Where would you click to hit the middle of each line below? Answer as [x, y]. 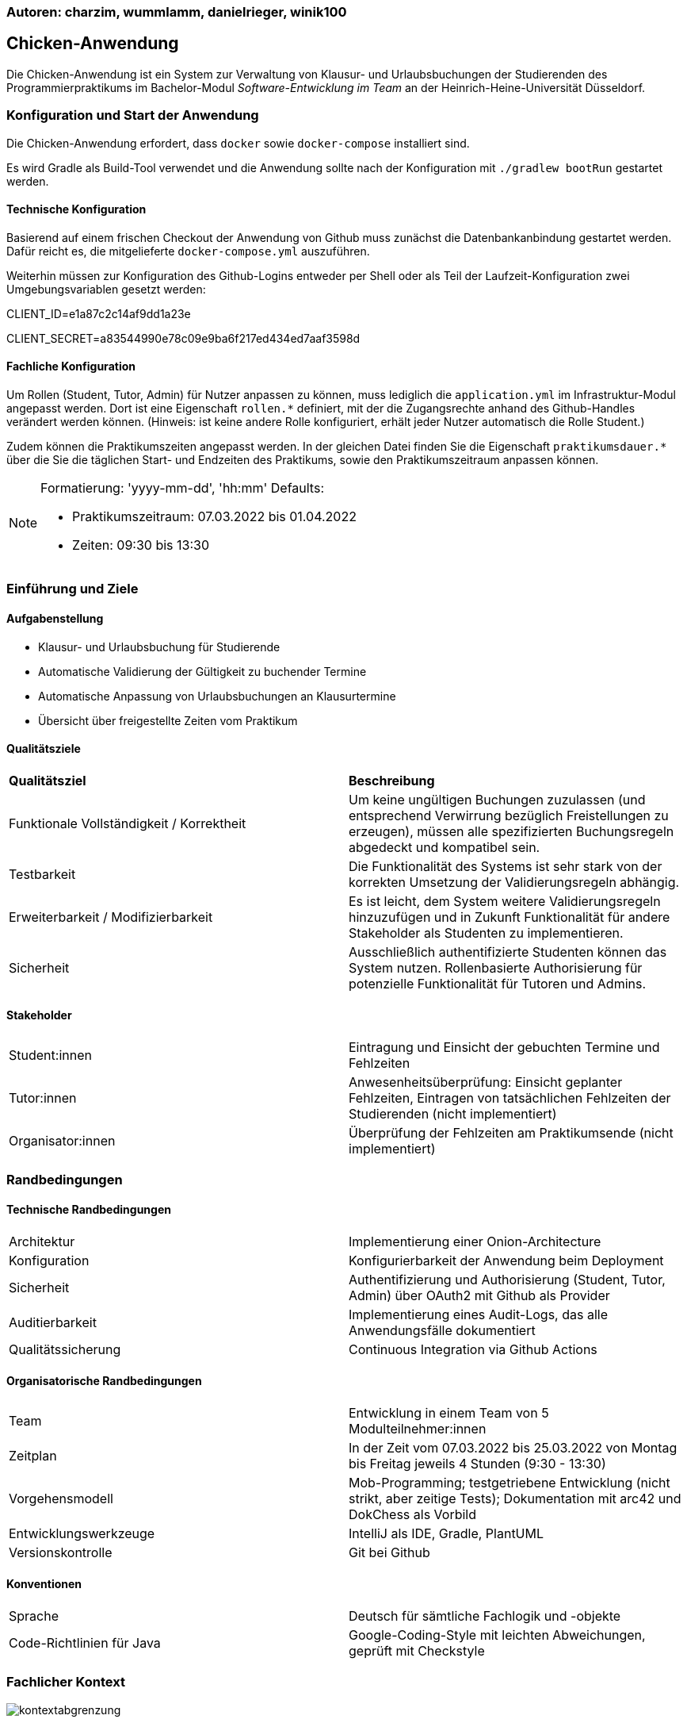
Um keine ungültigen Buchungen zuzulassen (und [497, 799]
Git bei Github [389, 1552]
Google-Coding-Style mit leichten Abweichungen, [497, 1635]
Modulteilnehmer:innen [418, 1428]
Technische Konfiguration [76, 209]
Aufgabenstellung [55, 619]
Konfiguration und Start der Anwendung [133, 115]
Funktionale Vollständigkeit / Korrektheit [128, 823]
